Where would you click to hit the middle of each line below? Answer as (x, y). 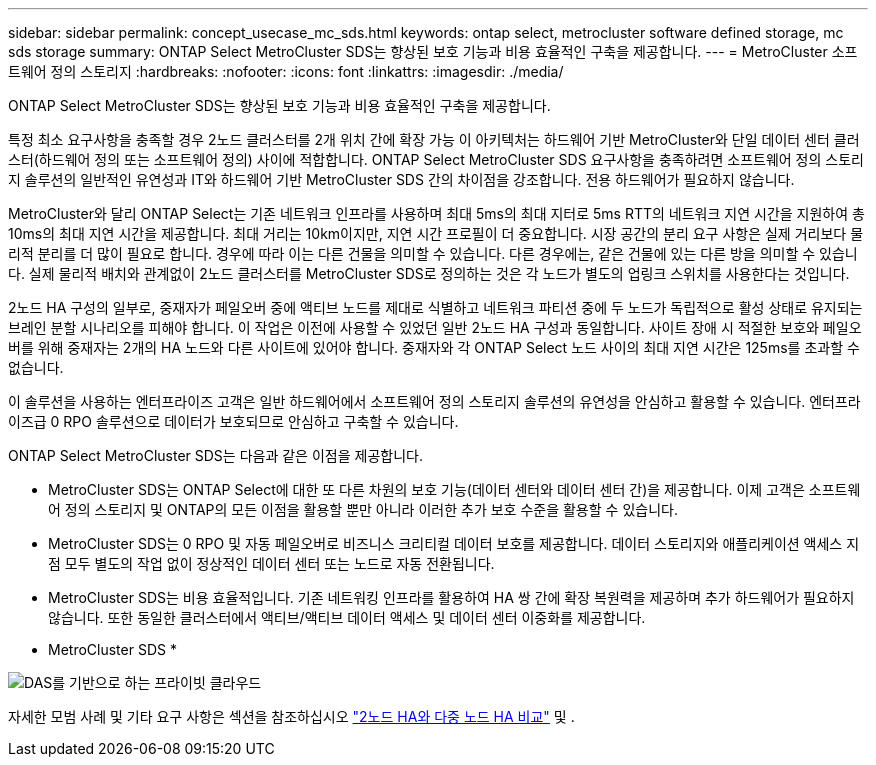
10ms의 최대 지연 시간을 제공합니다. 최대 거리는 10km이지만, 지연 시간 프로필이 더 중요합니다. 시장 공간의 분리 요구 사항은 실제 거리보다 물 (436, 233)
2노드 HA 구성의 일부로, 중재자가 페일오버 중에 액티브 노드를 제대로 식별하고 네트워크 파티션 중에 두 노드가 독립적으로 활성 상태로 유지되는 (435, 307)
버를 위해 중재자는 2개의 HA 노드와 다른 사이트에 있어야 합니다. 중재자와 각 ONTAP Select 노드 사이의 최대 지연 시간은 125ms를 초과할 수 (434, 347)
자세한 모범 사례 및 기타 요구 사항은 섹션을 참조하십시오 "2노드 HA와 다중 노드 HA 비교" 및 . (291, 716)
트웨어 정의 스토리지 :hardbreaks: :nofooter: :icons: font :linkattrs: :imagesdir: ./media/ (286, 71)
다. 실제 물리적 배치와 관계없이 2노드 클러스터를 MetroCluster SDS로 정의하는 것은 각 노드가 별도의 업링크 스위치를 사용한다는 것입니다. (429, 273)
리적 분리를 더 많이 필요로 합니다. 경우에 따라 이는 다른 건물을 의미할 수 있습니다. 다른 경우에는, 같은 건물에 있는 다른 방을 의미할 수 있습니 (433, 253)
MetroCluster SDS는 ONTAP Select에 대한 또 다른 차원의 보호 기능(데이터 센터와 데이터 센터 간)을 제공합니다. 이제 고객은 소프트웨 (454, 489)
